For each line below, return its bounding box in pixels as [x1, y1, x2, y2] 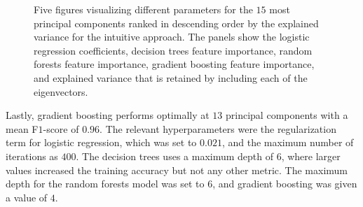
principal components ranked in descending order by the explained [34, 15, 319, 30]
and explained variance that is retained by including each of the [34, 70, 308, 85]
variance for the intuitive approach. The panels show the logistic [34, 29, 310, 44]
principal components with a [226, 108, 348, 122]
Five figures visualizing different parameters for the [34, 2, 253, 16]
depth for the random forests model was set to [6, 176, 205, 191]
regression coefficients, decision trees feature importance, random [34, 43, 313, 57]
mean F [6, 121, 39, 136]
